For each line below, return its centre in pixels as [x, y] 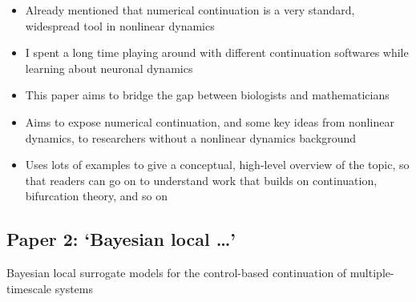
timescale [29, 288]
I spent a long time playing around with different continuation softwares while [217, 52]
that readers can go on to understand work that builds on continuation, [201, 180]
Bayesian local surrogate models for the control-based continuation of [177, 273]
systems [74, 288]
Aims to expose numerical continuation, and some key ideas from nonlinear [210, 121]
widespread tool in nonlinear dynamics [120, 25]
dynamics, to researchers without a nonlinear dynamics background [191, 137]
